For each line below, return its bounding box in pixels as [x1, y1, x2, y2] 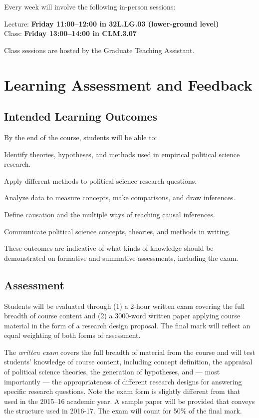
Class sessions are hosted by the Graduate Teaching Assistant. [4, 45, 195, 55]
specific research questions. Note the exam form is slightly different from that [4, 386, 241, 396]
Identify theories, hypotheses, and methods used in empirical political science [4, 149, 240, 159]
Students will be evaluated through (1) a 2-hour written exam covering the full [4, 300, 245, 311]
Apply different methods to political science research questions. [4, 175, 197, 186]
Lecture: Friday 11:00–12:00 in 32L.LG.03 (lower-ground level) [4, 18, 219, 29]
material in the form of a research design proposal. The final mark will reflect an [4, 320, 251, 330]
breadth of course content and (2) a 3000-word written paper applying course [4, 310, 241, 321]
